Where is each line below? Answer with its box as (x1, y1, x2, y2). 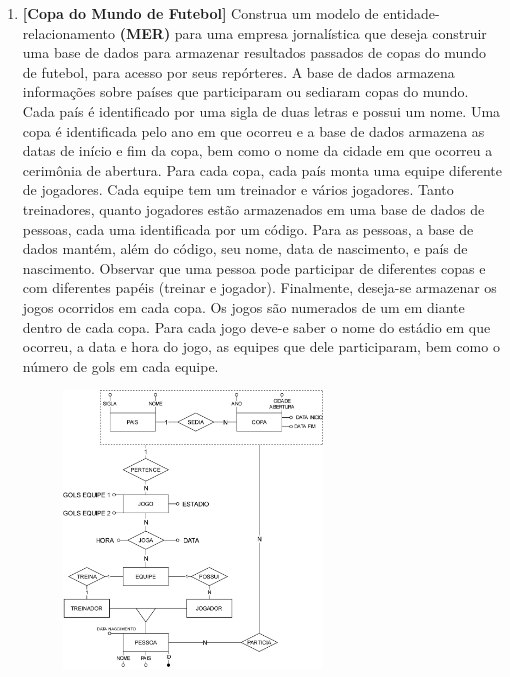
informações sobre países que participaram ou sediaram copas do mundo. (22, 81, 469, 102)
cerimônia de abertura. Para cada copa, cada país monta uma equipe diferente (22, 159, 502, 180)
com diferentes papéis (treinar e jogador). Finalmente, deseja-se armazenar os (22, 277, 497, 298)
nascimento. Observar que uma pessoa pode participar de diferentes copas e (22, 257, 486, 278)
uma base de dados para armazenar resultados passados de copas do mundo (22, 42, 486, 63)
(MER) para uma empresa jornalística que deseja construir (119, 22, 487, 43)
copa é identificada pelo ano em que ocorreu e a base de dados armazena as (22, 120, 485, 141)
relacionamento (22, 22, 116, 43)
